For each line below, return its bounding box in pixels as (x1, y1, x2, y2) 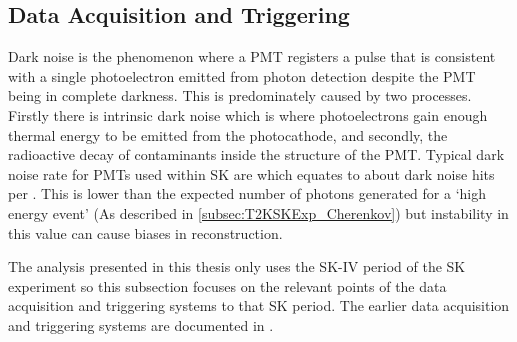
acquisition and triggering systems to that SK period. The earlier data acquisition (8, 295, 510, 316)
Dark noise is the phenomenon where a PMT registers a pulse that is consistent (8, 46, 496, 67)
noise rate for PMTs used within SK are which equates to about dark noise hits (8, 163, 495, 184)
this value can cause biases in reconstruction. (8, 222, 283, 243)
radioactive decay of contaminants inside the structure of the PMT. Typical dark (8, 144, 505, 165)
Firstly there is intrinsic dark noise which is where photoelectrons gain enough (8, 104, 488, 125)
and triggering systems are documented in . (8, 314, 274, 335)
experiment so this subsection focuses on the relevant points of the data (8, 275, 447, 296)
